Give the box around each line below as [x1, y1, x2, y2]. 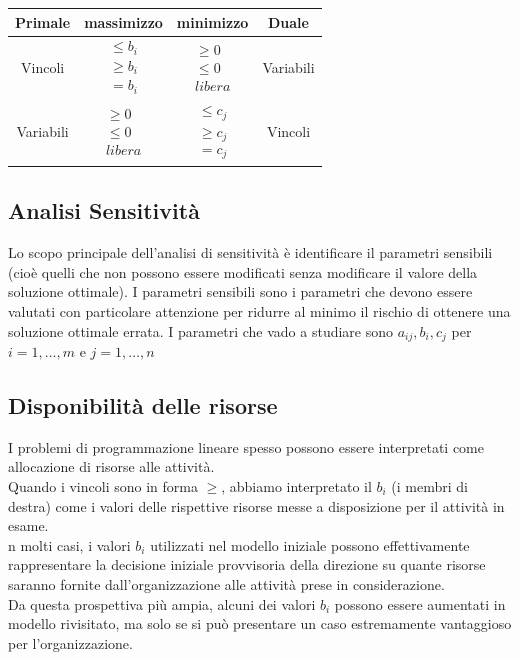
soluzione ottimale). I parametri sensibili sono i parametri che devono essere [8, 281, 473, 302]
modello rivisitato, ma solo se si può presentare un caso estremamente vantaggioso [8, 613, 512, 634]
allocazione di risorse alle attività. [8, 456, 215, 477]
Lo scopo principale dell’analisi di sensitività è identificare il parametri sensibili [8, 242, 493, 263]
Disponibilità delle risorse [8, 390, 278, 421]
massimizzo [84, 11, 163, 32]
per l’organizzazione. [8, 632, 133, 653]
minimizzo [176, 11, 249, 32]
